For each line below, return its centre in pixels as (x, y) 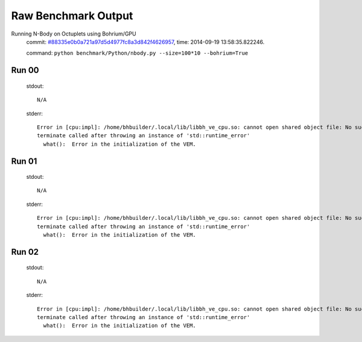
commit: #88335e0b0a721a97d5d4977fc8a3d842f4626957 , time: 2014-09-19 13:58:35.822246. (145, 42)
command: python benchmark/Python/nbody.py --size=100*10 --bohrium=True (137, 53)
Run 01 (24, 161)
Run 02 (25, 252)
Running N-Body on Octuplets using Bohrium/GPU (74, 34)
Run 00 (25, 70)
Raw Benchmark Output (72, 16)
